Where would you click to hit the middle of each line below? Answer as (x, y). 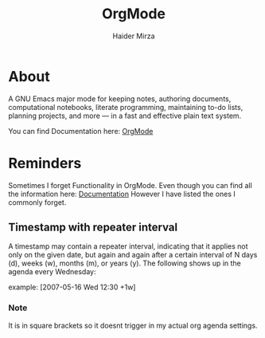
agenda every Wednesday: (52, 272)
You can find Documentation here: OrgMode (81, 131)
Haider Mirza (134, 36)
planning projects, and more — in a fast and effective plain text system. (125, 116)
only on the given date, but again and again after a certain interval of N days (133, 255)
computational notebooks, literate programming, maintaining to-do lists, (126, 107)
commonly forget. (37, 202)
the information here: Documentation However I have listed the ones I (122, 194)
